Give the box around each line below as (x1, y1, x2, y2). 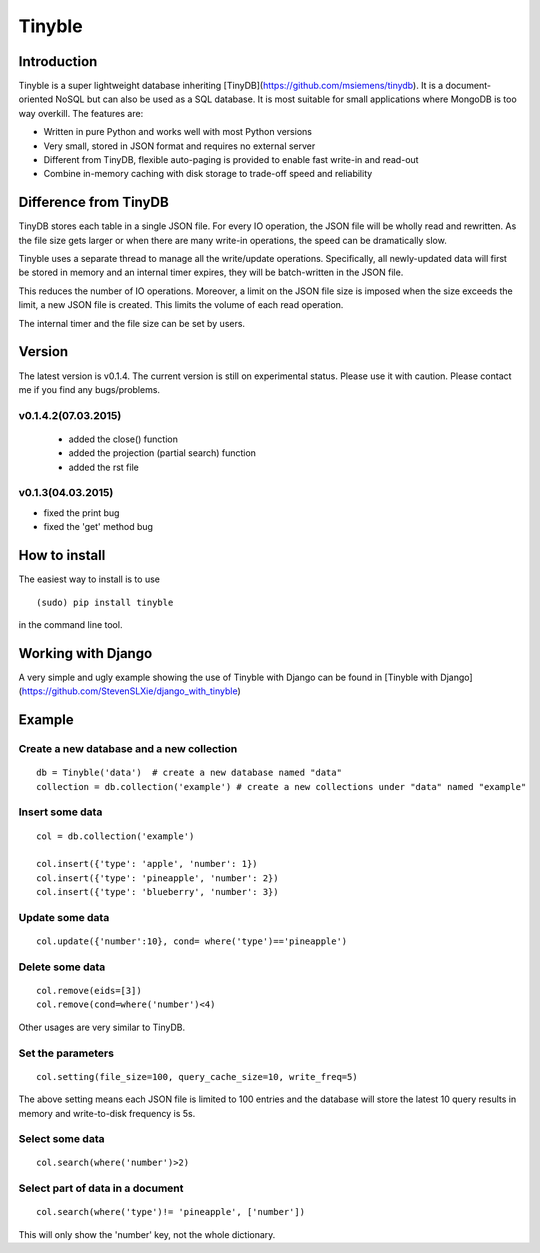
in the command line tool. (18, 618, 123, 630)
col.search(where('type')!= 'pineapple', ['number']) (36, 1206, 305, 1218)
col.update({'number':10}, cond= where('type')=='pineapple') (36, 936, 348, 947)
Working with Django (18, 645, 153, 662)
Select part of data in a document (18, 1181, 184, 1195)
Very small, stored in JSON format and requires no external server (43, 140, 316, 152)
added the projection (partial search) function (68, 447, 257, 459)
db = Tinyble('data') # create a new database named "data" (36, 767, 342, 779)
